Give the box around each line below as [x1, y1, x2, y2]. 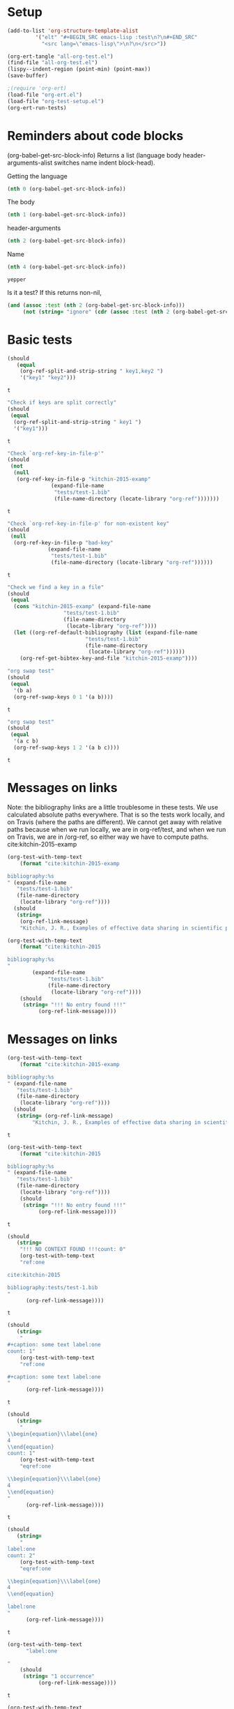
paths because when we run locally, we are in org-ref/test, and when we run [7, 825, 226, 833]
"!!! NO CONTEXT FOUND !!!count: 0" [19, 1246, 127, 1253]
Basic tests [7, 332, 73, 347]
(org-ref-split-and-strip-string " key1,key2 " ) [19, 367, 164, 375]
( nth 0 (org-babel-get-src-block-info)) [7, 185, 127, 192]
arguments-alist [7, 158, 53, 167]
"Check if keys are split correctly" [7, 399, 117, 407]
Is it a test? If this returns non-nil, [7, 289, 102, 296]
